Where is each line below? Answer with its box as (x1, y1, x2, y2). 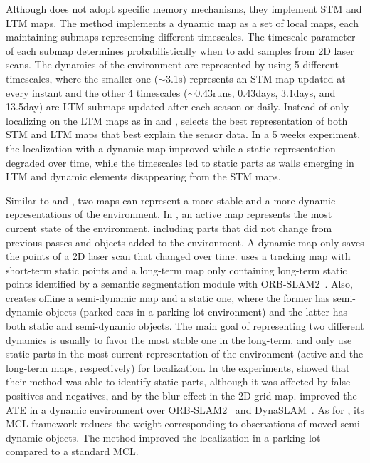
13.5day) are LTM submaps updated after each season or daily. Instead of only (6, 99, 349, 114)
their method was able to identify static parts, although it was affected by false (6, 374, 351, 389)
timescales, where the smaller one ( (6, 71, 159, 85)
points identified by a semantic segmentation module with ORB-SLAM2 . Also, (6, 276, 353, 291)
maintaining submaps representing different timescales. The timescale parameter (6, 29, 356, 44)
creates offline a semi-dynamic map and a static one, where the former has (6, 290, 330, 305)
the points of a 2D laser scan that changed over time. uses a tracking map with (6, 249, 351, 264)
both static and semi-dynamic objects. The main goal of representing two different (6, 318, 364, 333)
